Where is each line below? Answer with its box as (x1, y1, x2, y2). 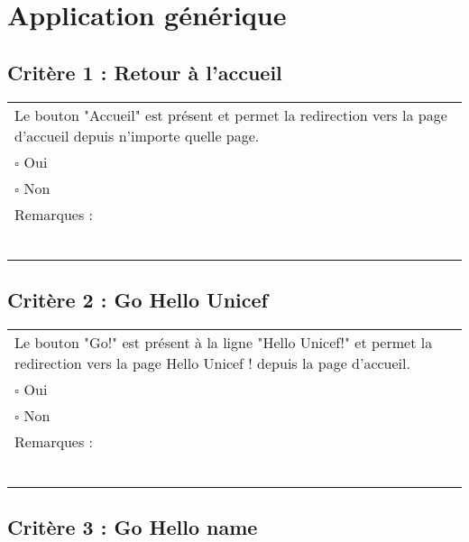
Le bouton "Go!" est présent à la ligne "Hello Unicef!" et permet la (14, 331, 433, 353)
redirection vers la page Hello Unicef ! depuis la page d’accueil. (14, 352, 410, 373)
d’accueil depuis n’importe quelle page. (14, 124, 260, 146)
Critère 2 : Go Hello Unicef (7, 285, 268, 313)
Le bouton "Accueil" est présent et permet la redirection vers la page (14, 104, 447, 125)
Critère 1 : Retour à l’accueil (7, 58, 282, 86)
